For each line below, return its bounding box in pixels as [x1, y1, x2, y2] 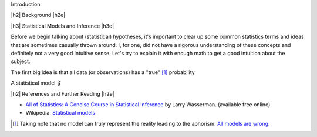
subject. [11, 58, 31, 65]
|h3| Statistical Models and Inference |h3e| [11, 22, 114, 29]
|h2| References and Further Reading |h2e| [11, 90, 114, 97]
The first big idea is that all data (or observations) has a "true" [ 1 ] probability [11, 68, 195, 76]
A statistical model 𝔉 [11, 79, 62, 86]
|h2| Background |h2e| [11, 12, 66, 19]
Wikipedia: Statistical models [25, 109, 96, 116]
